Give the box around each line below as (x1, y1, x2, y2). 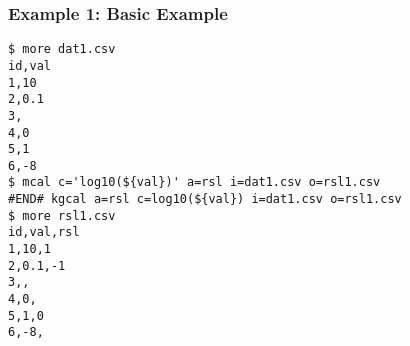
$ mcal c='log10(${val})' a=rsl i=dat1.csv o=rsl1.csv (8, 175, 381, 190)
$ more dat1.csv (8, 42, 116, 57)
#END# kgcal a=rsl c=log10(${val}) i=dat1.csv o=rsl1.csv (8, 192, 402, 207)
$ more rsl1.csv (8, 208, 116, 223)
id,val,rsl (8, 225, 80, 240)
